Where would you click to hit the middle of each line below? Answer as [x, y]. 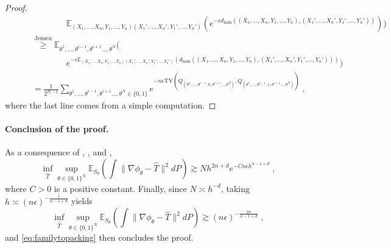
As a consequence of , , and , [58, 152]
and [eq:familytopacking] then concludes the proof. [99, 237]
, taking [235, 188]
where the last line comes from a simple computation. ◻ [111, 105]
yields [82, 201]
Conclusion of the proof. [57, 129]
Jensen [43, 39]
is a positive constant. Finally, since [120, 188]
